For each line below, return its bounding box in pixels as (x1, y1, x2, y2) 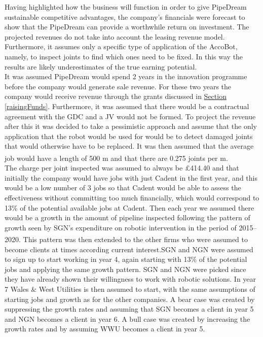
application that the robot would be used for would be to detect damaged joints (5, 130, 253, 141)
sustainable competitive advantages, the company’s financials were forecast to (5, 11, 245, 22)
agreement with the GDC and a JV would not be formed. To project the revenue (5, 111, 256, 121)
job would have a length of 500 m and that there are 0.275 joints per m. (5, 152, 228, 163)
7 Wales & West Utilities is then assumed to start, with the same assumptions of (5, 283, 255, 294)
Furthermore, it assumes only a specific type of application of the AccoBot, (5, 41, 238, 52)
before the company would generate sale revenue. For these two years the (5, 81, 232, 91)
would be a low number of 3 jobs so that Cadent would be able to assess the (5, 182, 241, 193)
